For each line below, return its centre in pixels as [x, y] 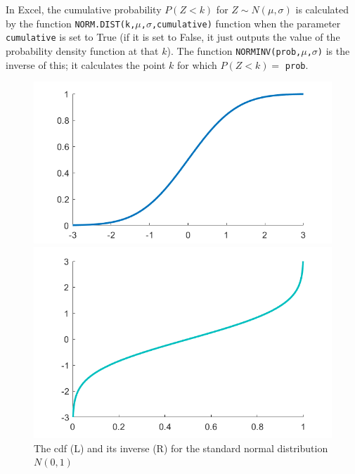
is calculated [322, 9]
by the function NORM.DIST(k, [71, 23]
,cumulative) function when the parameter [246, 23]
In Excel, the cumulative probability [84, 9]
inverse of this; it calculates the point [86, 64]
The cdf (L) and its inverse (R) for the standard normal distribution [181, 448]
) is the [334, 50]
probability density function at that [82, 50]
